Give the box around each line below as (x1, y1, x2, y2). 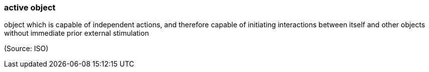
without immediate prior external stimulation (4, 29, 149, 38)
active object (4, 2, 56, 12)
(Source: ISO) (4, 44, 49, 53)
